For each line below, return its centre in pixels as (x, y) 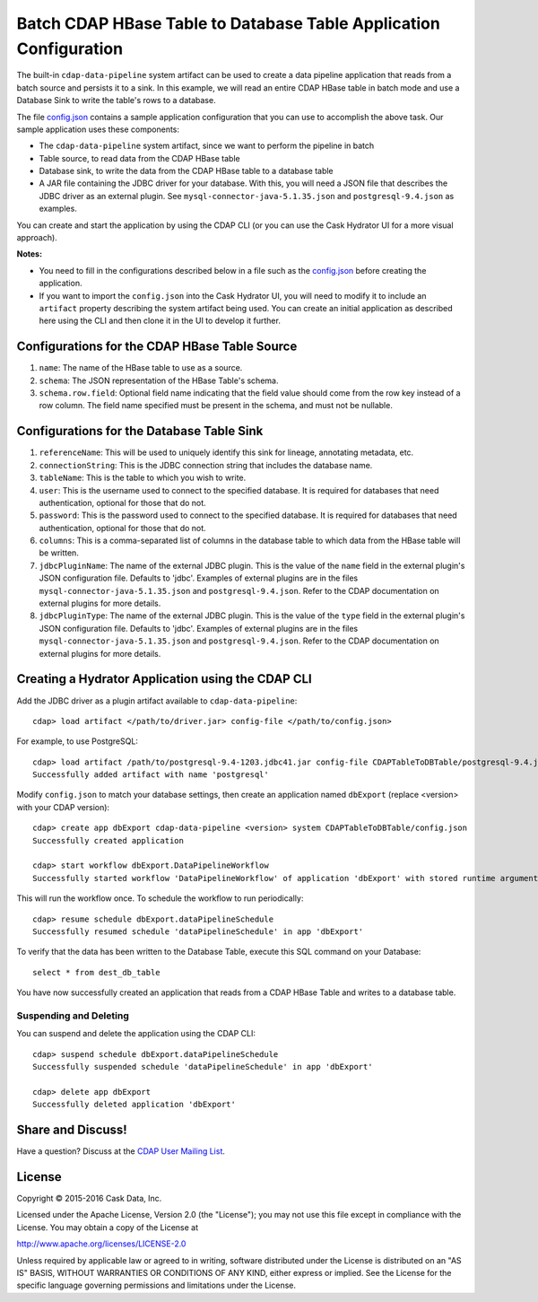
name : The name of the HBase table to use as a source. (141, 368)
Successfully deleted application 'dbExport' (134, 1105)
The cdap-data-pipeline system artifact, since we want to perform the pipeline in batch (207, 146)
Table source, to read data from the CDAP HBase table (140, 158)
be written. (59, 553)
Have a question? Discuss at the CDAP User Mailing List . (121, 1151)
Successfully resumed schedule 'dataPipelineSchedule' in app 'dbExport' (198, 931)
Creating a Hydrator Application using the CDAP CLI (165, 679)
